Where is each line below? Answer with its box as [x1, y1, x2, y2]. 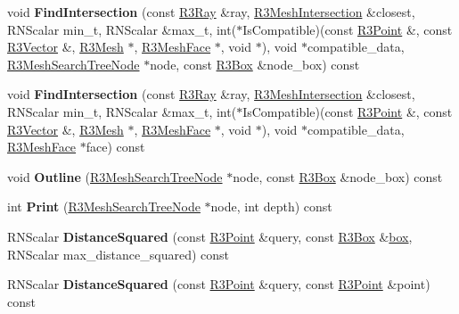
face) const [86, 137, 145, 156]
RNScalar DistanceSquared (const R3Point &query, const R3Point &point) [7, 275, 430, 293]
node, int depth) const [210, 197, 332, 216]
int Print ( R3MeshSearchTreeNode [7, 197, 201, 216]
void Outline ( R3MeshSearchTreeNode [7, 167, 223, 186]
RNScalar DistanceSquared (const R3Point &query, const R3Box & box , [7, 227, 413, 245]
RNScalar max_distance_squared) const [7, 244, 230, 263]
